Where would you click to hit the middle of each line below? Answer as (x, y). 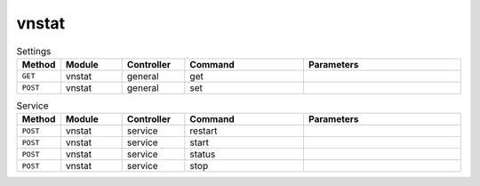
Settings (34, 51)
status (203, 154)
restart (204, 131)
